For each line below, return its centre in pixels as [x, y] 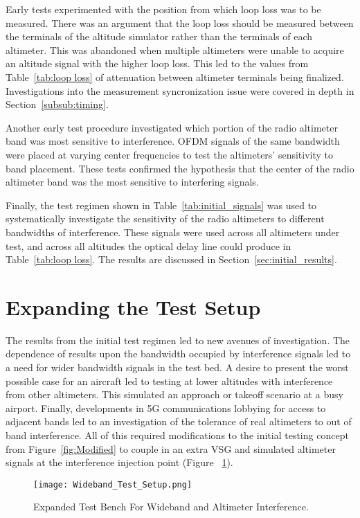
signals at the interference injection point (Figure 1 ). [119, 462]
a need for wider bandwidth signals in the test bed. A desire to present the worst [177, 367]
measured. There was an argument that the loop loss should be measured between [180, 23]
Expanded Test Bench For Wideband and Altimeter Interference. [171, 507]
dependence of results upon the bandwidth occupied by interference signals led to [178, 354]
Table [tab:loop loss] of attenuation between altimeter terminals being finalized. [175, 77]
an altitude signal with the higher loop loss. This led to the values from [157, 63]
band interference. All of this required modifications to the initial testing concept [177, 435]
